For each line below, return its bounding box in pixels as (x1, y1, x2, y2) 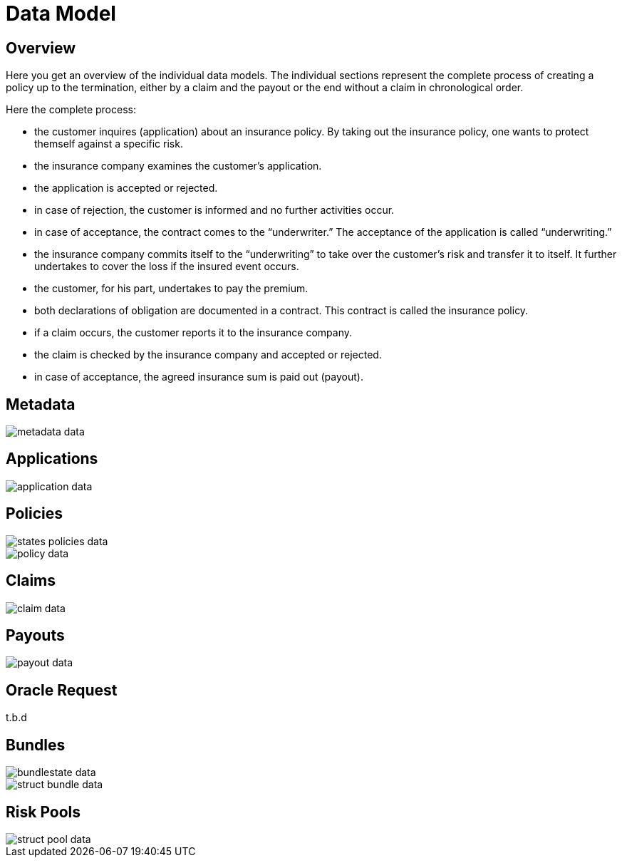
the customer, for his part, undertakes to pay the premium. (34, 282, 309, 295)
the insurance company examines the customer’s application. (34, 160, 322, 172)
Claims (6, 572, 56, 590)
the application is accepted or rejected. (34, 182, 218, 195)
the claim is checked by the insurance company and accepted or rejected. (34, 348, 382, 361)
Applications (6, 450, 98, 468)
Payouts (6, 626, 65, 644)
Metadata (6, 395, 76, 413)
